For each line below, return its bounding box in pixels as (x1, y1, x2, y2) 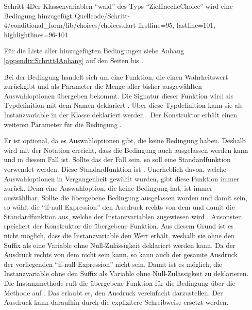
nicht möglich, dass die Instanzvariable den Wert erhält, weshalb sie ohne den (4, 230, 235, 241)
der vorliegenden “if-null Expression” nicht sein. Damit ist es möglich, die (4, 259, 222, 269)
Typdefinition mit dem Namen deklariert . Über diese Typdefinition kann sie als (4, 100, 243, 110)
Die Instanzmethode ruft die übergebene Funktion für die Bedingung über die (4, 278, 235, 288)
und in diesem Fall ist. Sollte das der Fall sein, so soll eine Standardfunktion (4, 154, 231, 164)
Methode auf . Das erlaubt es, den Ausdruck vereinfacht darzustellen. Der (4, 287, 223, 297)
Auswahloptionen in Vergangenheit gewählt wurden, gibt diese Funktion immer (4, 173, 239, 183)
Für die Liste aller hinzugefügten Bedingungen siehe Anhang (4, 46, 184, 56)
